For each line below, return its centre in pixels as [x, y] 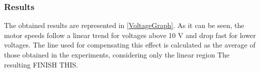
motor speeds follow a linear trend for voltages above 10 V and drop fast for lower [130, 35]
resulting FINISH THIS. [41, 64]
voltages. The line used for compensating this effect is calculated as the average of [130, 45]
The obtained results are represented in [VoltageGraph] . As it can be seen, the [124, 25]
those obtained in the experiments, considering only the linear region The [117, 54]
